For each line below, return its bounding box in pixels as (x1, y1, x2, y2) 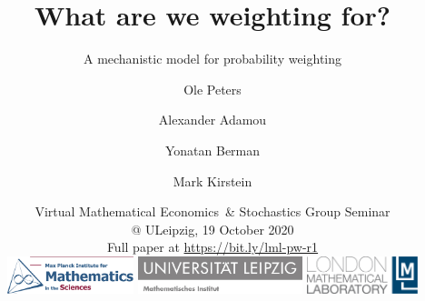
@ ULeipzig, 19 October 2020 (131, 219, 294, 238)
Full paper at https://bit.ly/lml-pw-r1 (106, 237, 319, 256)
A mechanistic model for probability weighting (83, 49, 342, 68)
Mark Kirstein (173, 171, 252, 190)
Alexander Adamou (158, 110, 267, 129)
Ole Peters (183, 79, 242, 98)
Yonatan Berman (164, 140, 261, 159)
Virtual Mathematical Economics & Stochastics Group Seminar (35, 202, 390, 221)
